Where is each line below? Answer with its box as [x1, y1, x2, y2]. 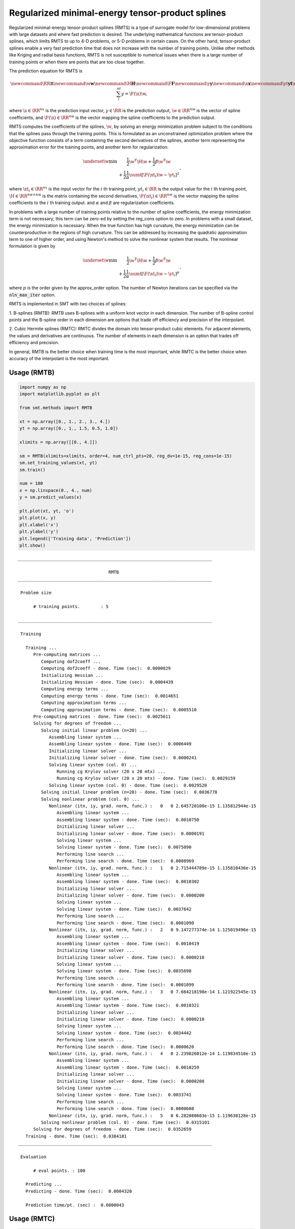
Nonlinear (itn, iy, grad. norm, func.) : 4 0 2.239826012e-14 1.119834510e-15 [49, 1051, 257, 1056]
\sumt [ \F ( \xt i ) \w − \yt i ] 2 [129, 171, 179, 178]
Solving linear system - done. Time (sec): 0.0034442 [57, 1030, 192, 1036]
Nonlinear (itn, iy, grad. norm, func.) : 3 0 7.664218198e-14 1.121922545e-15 [49, 989, 257, 995]
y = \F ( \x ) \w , [121, 91, 147, 96]
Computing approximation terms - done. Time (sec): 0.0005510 [41, 707, 197, 712]
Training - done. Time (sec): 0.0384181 [25, 1133, 127, 1139]
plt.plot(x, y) [19, 515, 56, 521]
